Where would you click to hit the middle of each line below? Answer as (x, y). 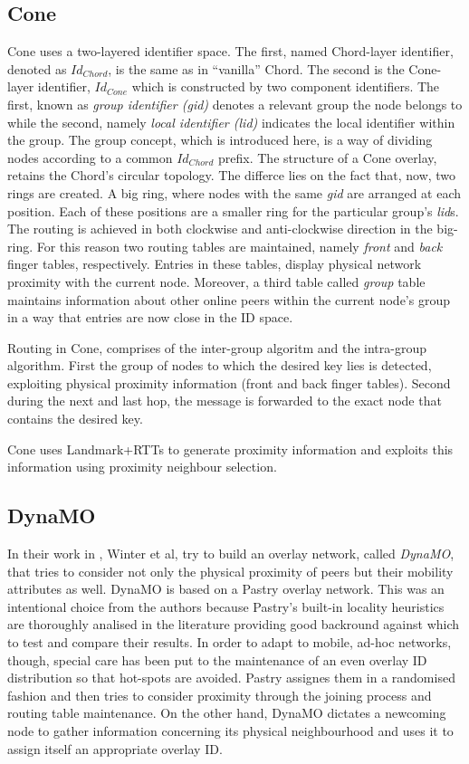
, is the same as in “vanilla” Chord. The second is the (256, 68)
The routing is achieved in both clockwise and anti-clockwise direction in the (220, 229)
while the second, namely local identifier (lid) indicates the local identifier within (231, 122)
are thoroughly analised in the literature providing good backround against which (234, 624)
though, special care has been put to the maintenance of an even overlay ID (217, 659)
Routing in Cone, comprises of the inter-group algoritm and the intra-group (217, 347)
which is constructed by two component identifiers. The (286, 86)
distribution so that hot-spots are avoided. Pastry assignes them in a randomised (231, 678)
